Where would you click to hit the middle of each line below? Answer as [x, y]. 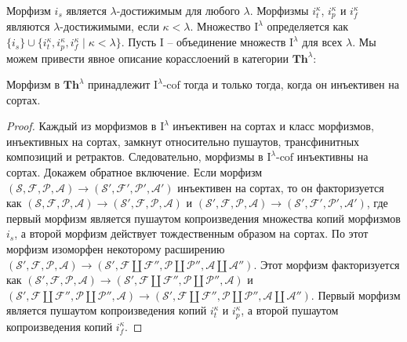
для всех [322, 42]
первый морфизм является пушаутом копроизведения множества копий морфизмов [203, 218]
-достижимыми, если [109, 26]
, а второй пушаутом [290, 310]
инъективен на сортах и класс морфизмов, [273, 126]
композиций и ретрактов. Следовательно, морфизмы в [135, 156]
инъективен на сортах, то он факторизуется [281, 187]
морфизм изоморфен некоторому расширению [116, 249]
